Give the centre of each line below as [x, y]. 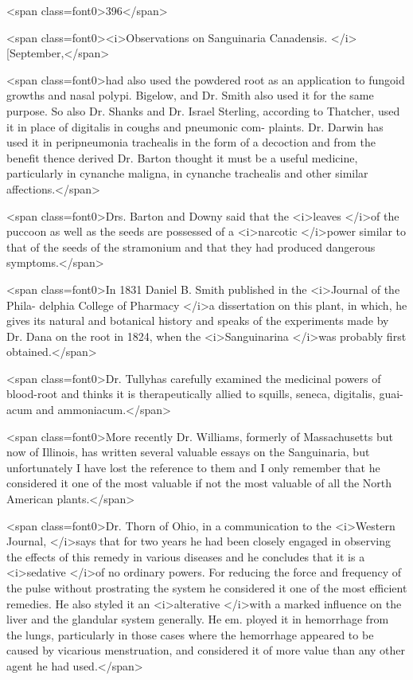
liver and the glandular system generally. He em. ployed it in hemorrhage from [198, 619]
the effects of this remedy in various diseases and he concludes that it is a [186, 556]
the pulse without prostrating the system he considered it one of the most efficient [207, 588]
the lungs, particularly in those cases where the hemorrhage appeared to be [190, 634]
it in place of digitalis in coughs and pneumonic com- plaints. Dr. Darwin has [195, 126]
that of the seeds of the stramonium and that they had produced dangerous [191, 246]
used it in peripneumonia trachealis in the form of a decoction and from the [191, 142]
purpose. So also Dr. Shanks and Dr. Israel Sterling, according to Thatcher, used [203, 110]
